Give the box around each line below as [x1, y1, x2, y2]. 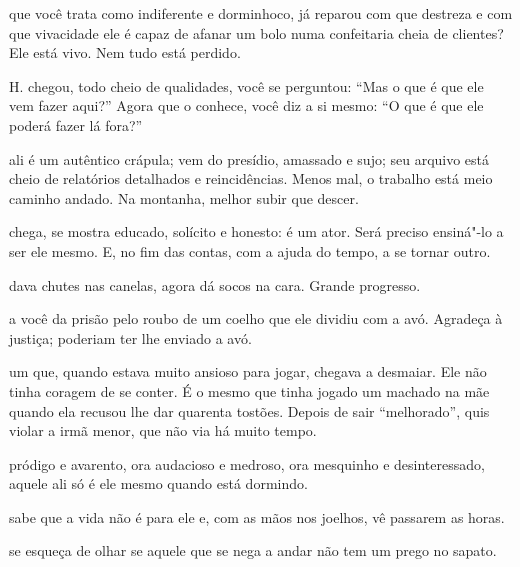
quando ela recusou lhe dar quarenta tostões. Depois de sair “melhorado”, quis [9, 400, 490, 421]
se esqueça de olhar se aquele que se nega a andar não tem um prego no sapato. [9, 540, 497, 561]
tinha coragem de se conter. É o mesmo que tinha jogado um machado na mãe [9, 380, 490, 401]
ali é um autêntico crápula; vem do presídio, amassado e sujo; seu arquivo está [9, 148, 490, 169]
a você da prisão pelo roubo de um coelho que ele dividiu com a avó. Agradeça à [9, 308, 503, 329]
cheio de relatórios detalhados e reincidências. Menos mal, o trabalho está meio [9, 168, 493, 189]
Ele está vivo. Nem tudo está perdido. [9, 42, 241, 63]
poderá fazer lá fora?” [9, 114, 143, 135]
